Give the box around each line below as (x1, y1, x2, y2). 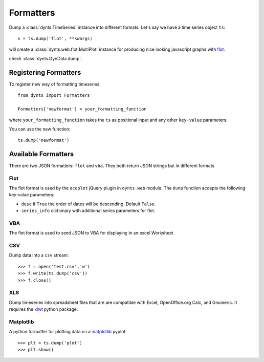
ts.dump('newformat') (18, 137, 69, 143)
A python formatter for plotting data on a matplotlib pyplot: (9, 329, 127, 335)
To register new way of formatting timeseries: (9, 81, 101, 87)
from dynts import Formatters (18, 93, 90, 98)
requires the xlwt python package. (9, 306, 78, 312)
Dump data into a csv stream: (9, 252, 69, 258)
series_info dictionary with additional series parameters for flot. (21, 208, 155, 213)
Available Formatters (9, 149, 74, 158)
